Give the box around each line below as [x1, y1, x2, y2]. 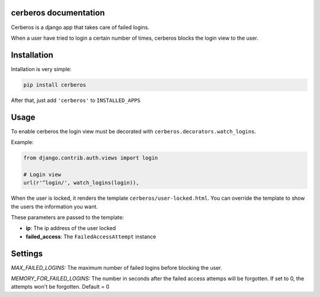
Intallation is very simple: [11, 65, 72, 72]
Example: [11, 139, 34, 146]
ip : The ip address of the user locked [25, 225, 116, 232]
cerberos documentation [11, 8, 105, 18]
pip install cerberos [23, 81, 87, 88]
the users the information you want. [11, 203, 98, 210]
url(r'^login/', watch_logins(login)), [23, 180, 139, 186]
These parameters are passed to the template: [11, 214, 124, 221]
